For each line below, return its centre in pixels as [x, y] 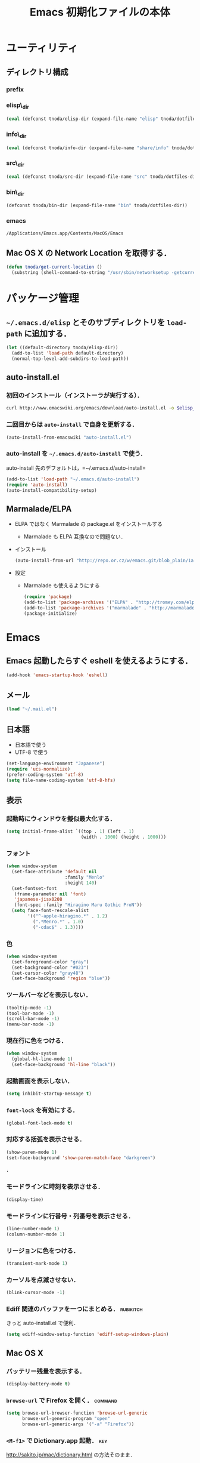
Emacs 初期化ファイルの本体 [100, 12]
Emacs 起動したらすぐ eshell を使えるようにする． [99, 661]
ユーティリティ [42, 48]
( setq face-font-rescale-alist [50, 911]
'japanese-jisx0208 [38, 900]
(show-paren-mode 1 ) [32, 1152]
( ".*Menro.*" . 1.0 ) [58, 922]
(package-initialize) [50, 613]
